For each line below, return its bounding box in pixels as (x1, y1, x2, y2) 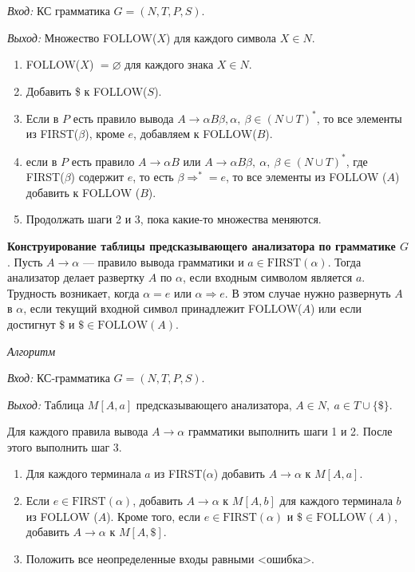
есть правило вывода (73, 109, 174, 126)
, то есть (132, 168, 174, 185)
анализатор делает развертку (7, 269, 145, 286)
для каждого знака (125, 56, 214, 73)
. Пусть (7, 253, 43, 270)
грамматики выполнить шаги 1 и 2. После (188, 423, 393, 440)
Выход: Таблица (7, 396, 85, 412)
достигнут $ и (7, 315, 75, 332)
